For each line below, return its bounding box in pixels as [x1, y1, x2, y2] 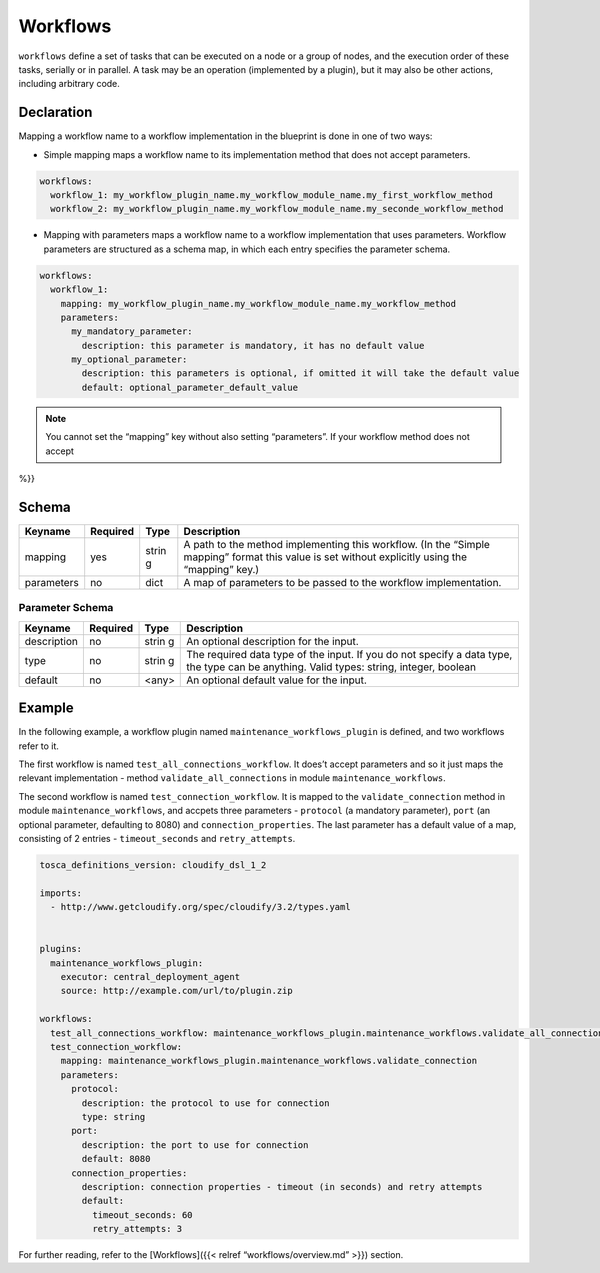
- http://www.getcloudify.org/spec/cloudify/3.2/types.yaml [50, 901, 351, 913]
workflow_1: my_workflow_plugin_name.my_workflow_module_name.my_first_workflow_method [50, 190, 494, 200]
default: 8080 [81, 1153, 151, 1165]
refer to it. [18, 740, 60, 752]
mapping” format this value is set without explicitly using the [183, 550, 468, 564]
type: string [81, 1111, 146, 1122]
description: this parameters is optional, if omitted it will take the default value [81, 368, 520, 379]
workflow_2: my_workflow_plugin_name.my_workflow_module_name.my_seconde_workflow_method [50, 203, 504, 215]
